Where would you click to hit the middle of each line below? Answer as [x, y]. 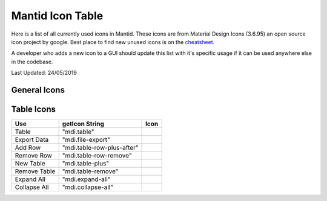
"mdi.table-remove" [90, 171]
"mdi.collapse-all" [88, 187]
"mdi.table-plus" [85, 164]
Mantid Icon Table [57, 16]
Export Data [32, 140]
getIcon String [83, 124]
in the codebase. [32, 62]
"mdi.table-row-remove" [97, 156]
